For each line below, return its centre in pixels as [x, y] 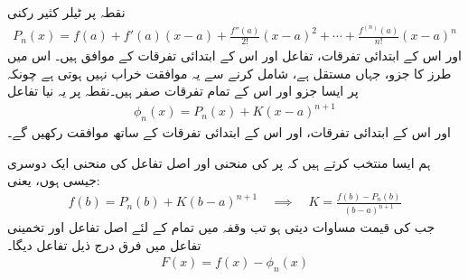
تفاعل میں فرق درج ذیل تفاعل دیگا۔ [104, 244]
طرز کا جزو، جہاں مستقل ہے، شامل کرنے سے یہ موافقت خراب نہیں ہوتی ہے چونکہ [229, 73]
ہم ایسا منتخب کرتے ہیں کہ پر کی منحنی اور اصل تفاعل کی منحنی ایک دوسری [219, 162]
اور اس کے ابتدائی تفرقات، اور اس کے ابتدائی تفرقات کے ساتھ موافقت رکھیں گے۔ [229, 132]
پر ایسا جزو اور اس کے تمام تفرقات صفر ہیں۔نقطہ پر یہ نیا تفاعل [183, 91]
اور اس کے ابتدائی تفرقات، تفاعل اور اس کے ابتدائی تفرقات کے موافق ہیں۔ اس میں [234, 56]
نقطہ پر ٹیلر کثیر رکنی [66, 12]
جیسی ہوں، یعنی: [54, 180]
